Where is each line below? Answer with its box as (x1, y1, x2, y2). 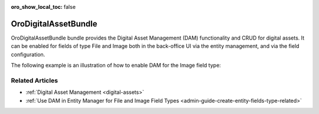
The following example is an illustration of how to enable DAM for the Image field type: (11, 62, 222, 69)
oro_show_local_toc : (11, 4, 63, 10)
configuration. (11, 51, 45, 58)
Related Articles (11, 76, 58, 84)
